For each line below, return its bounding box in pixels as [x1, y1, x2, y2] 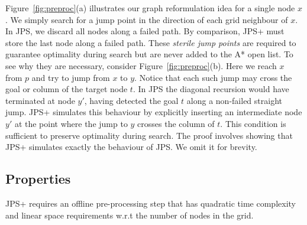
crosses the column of [137, 117, 215, 129]
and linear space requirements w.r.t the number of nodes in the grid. [5, 208, 254, 221]
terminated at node [5, 94, 75, 106]
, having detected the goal [84, 94, 179, 106]
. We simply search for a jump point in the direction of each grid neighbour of [5, 13, 288, 25]
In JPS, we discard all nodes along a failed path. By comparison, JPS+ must [5, 25, 285, 37]
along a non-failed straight [186, 94, 282, 106]
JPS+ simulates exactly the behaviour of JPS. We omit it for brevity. [5, 141, 257, 153]
